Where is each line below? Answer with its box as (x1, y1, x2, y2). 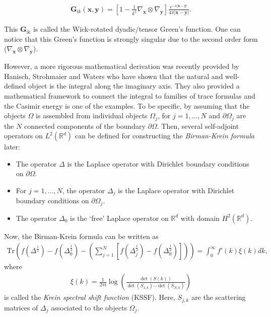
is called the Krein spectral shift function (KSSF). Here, (4, 292, 175, 302)
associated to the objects (51, 302, 127, 312)
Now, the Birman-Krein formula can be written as (4, 230, 159, 241)
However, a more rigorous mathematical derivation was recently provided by (4, 61, 239, 71)
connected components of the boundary (24, 120, 146, 131)
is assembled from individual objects (36, 110, 148, 121)
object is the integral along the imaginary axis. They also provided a (28, 81, 240, 91)
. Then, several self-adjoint (157, 120, 239, 131)
